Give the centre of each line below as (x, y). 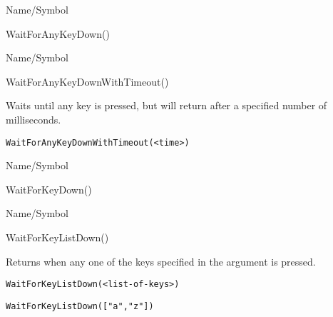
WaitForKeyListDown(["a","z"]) (80, 306)
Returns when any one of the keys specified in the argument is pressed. (161, 261)
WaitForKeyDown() (49, 189)
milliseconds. (34, 119)
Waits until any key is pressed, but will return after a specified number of (166, 105)
